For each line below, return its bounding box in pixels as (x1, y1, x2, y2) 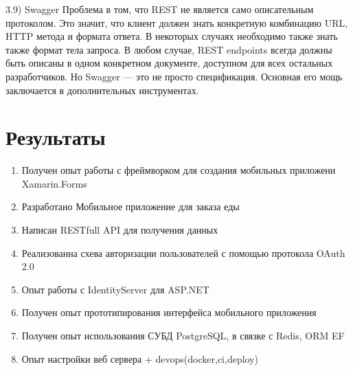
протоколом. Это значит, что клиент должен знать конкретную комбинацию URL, (5, 15, 348, 30)
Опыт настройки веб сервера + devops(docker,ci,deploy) (21, 351, 259, 366)
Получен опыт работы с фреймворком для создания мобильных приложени (21, 163, 336, 177)
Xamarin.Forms (21, 176, 87, 190)
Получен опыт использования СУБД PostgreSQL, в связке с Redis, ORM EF (21, 328, 345, 343)
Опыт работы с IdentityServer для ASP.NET (21, 282, 209, 296)
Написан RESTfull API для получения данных (21, 223, 218, 237)
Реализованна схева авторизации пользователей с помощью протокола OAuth (21, 245, 345, 260)
